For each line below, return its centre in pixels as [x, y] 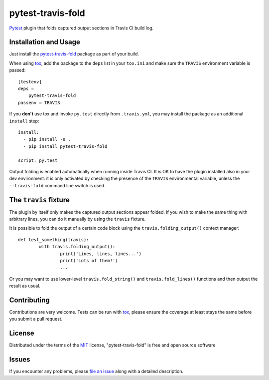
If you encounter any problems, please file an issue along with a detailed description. [96, 372]
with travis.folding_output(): [77, 247]
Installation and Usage [45, 42]
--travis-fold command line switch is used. [57, 185]
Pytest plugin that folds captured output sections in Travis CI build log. [81, 28]
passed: [17, 70]
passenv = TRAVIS [39, 103]
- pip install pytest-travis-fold [65, 146]
